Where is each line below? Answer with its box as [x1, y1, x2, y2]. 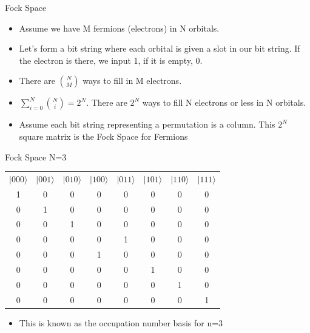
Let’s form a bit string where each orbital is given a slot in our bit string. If [19, 42, 300, 55]
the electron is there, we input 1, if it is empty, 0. [19, 53, 203, 66]
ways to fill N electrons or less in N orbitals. [142, 96, 306, 109]
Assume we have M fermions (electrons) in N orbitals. [19, 21, 220, 34]
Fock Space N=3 [5, 150, 67, 163]
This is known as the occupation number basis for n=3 [19, 316, 223, 329]
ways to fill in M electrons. [83, 74, 182, 87]
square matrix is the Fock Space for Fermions [19, 129, 188, 142]
